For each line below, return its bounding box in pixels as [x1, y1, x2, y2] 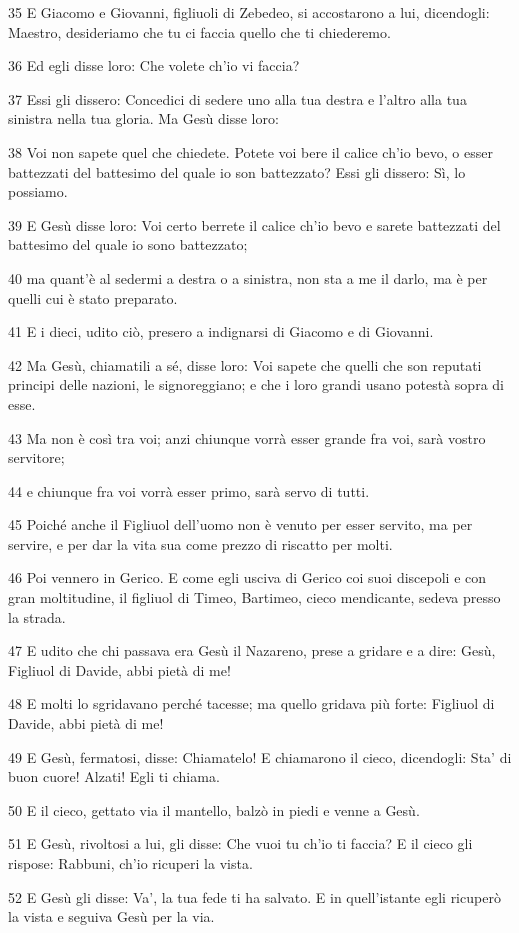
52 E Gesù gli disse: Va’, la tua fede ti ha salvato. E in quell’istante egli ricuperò [8, 886, 501, 907]
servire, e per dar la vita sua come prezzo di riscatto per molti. [8, 533, 393, 554]
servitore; [8, 447, 65, 468]
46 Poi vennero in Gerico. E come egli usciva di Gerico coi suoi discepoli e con [8, 567, 487, 588]
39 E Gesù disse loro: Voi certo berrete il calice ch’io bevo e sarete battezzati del [8, 214, 501, 235]
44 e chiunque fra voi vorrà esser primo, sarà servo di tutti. [8, 480, 370, 501]
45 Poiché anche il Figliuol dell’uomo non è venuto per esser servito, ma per [8, 514, 473, 535]
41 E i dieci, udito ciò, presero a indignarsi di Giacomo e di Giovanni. [8, 321, 434, 342]
